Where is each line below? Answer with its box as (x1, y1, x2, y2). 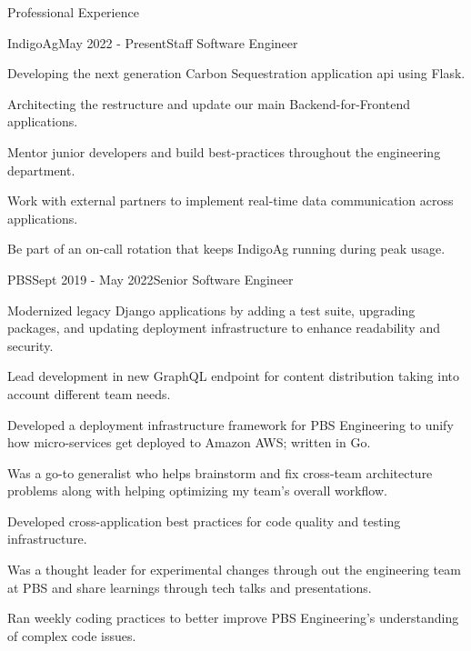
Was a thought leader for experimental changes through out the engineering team (7, 560, 461, 579)
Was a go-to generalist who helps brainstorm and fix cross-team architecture (7, 463, 433, 482)
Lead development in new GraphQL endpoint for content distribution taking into (7, 366, 459, 386)
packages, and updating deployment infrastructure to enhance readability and (7, 318, 440, 337)
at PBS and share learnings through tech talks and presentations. (7, 577, 372, 596)
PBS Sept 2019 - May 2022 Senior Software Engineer (7, 269, 294, 288)
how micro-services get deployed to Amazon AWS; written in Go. (7, 433, 371, 452)
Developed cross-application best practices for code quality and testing (7, 511, 401, 530)
